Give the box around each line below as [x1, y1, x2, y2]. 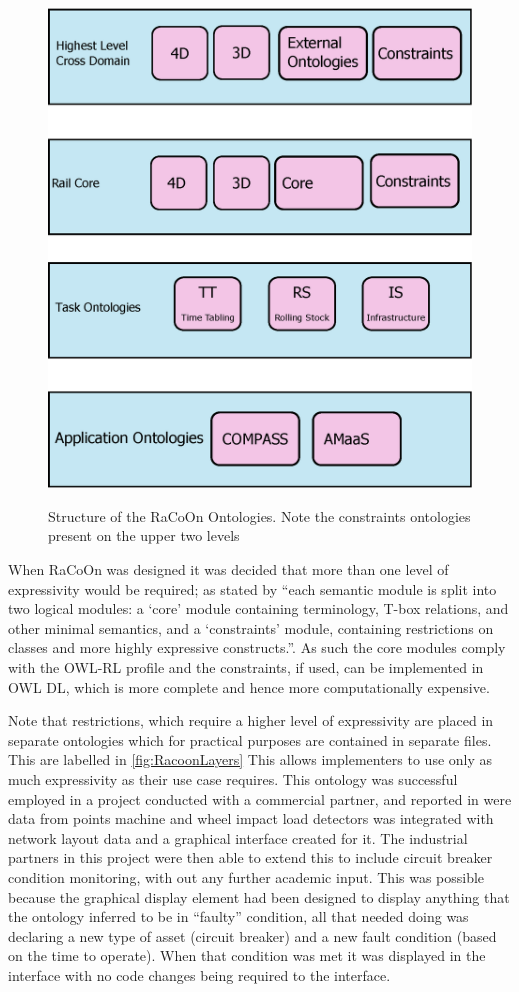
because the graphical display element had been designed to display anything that [8, 886, 510, 907]
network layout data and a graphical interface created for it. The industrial [8, 827, 468, 848]
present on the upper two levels [48, 525, 240, 546]
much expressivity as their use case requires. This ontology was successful [8, 769, 458, 789]
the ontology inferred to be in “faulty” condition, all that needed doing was [8, 906, 469, 927]
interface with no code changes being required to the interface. [8, 964, 391, 985]
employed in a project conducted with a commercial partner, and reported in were [8, 788, 512, 809]
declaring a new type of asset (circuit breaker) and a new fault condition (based [8, 925, 497, 946]
